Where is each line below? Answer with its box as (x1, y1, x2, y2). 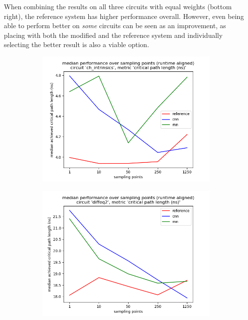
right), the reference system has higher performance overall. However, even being (4, 11, 244, 21)
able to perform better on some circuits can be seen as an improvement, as (4, 20, 226, 31)
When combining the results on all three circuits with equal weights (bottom (4, 1, 232, 11)
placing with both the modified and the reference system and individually (4, 30, 223, 40)
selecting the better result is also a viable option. (4, 39, 149, 50)
